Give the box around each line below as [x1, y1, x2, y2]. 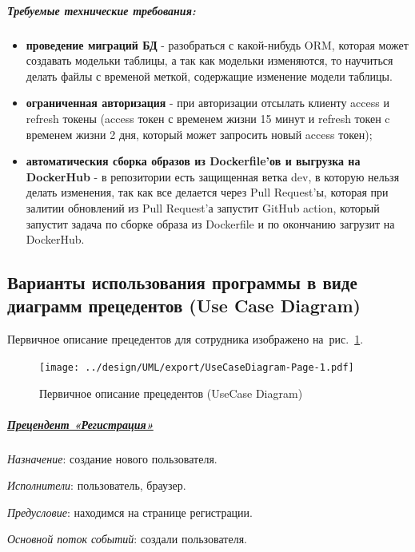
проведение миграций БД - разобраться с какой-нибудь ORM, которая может [26, 36, 409, 53]
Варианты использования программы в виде [7, 270, 357, 295]
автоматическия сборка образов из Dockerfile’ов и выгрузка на [26, 153, 361, 169]
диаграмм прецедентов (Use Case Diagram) [7, 293, 361, 318]
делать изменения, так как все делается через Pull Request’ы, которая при [26, 184, 389, 201]
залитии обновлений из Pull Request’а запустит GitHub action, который [26, 199, 380, 216]
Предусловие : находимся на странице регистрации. [7, 503, 253, 520]
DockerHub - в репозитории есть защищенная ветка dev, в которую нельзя [26, 168, 400, 185]
